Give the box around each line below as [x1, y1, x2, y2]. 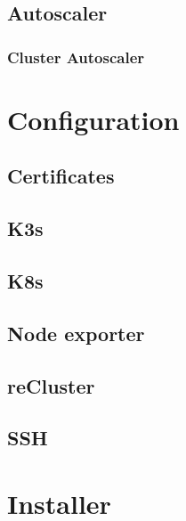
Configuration [7, 101, 180, 137]
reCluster [7, 371, 95, 399]
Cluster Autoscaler [7, 45, 145, 68]
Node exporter [7, 319, 145, 346]
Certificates [7, 162, 115, 190]
